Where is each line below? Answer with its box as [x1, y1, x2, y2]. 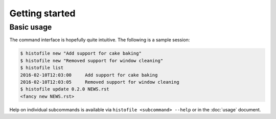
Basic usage [9, 22, 52, 32]
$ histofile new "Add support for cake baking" [20, 51, 142, 56]
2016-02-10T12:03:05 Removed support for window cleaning [20, 79, 179, 85]
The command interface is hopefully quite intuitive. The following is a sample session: [9, 37, 190, 43]
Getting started [9, 8, 76, 19]
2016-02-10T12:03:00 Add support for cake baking [20, 72, 158, 78]
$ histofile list [20, 65, 64, 71]
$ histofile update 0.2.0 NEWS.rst [20, 86, 109, 92]
